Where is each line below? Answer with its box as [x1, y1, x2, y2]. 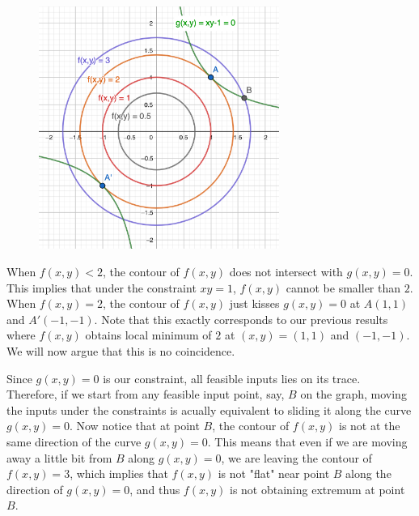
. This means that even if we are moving [207, 433, 408, 450]
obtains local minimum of [85, 326, 212, 343]
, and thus [129, 480, 180, 497]
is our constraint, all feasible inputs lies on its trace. [103, 369, 361, 386]
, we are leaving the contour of [221, 449, 372, 466]
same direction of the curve [6, 433, 142, 450]
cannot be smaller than [286, 279, 401, 296]
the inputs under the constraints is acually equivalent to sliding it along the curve [6, 401, 412, 418]
